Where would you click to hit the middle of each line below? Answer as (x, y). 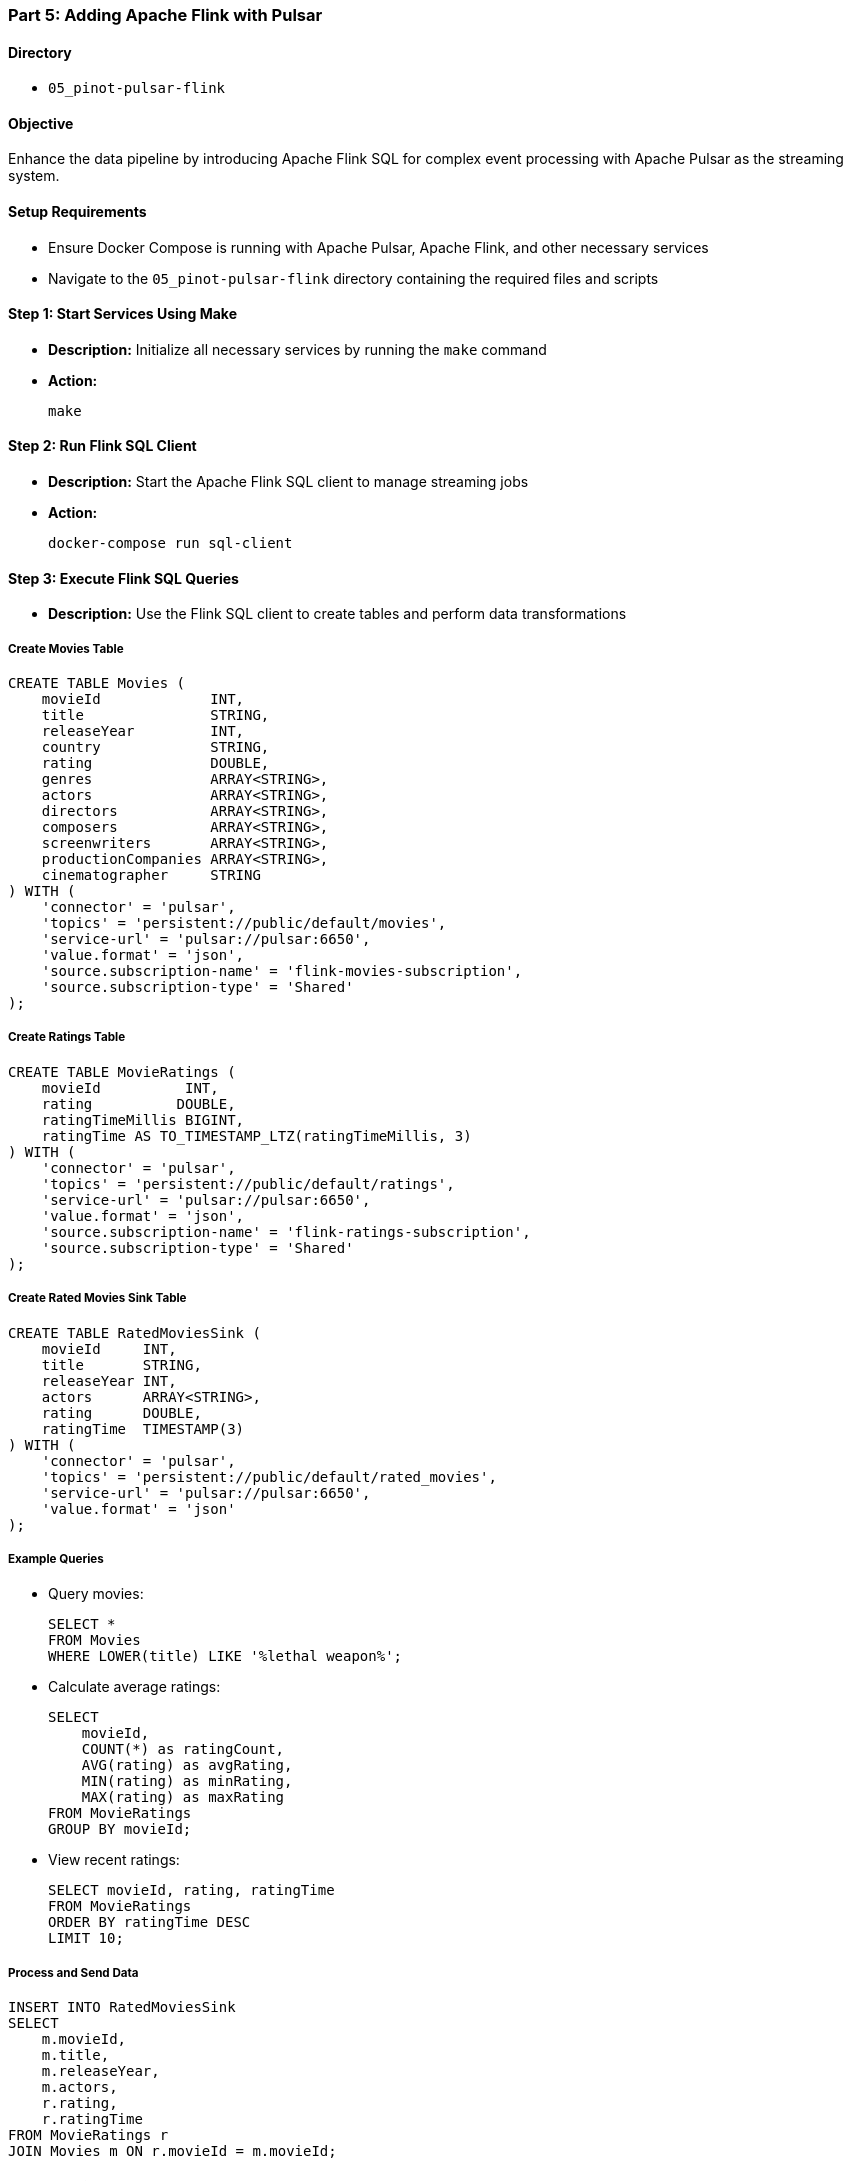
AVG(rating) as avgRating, (187, 1765)
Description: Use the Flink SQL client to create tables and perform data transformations (337, 614)
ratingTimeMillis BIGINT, (143, 1119)
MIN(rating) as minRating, (187, 1781)
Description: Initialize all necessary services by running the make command (297, 349)
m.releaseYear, (100, 2071)
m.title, (75, 2055)
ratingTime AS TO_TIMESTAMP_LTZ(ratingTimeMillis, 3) (256, 1135)
